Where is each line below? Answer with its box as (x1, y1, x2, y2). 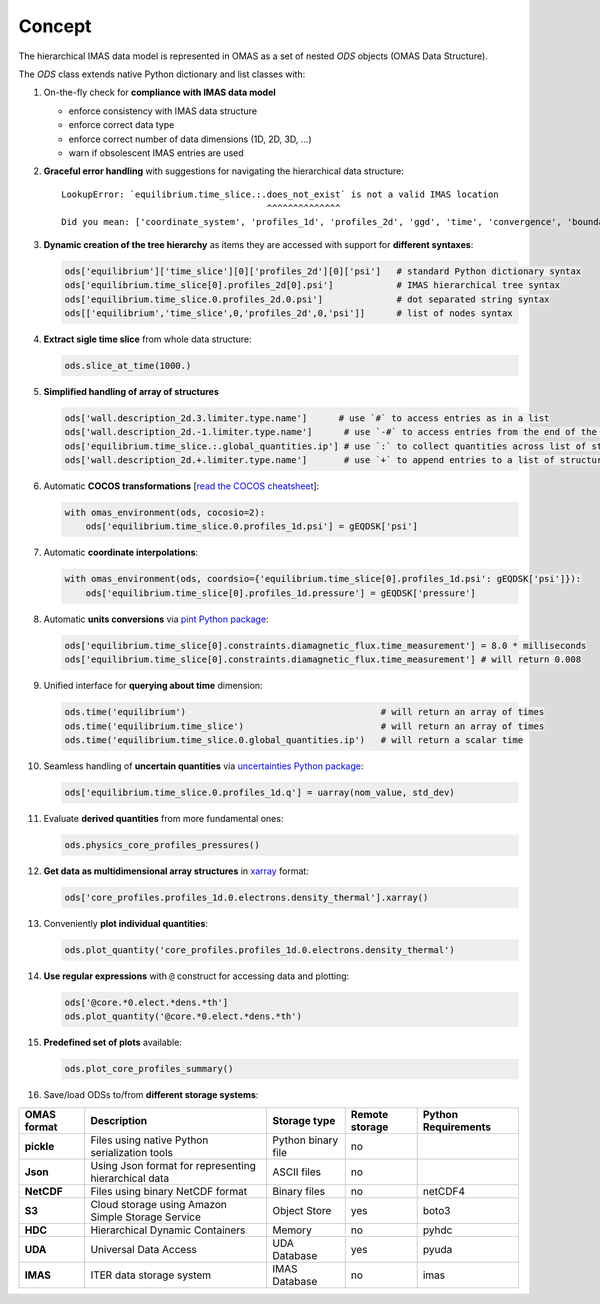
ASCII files (271, 1165, 322, 1179)
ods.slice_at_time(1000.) (64, 360, 192, 371)
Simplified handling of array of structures (43, 385, 219, 397)
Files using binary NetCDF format (90, 1184, 248, 1198)
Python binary (271, 1133, 339, 1147)
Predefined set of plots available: (43, 1036, 182, 1049)
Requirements (422, 1120, 492, 1134)
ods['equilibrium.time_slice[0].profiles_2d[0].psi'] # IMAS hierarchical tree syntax (64, 280, 560, 291)
